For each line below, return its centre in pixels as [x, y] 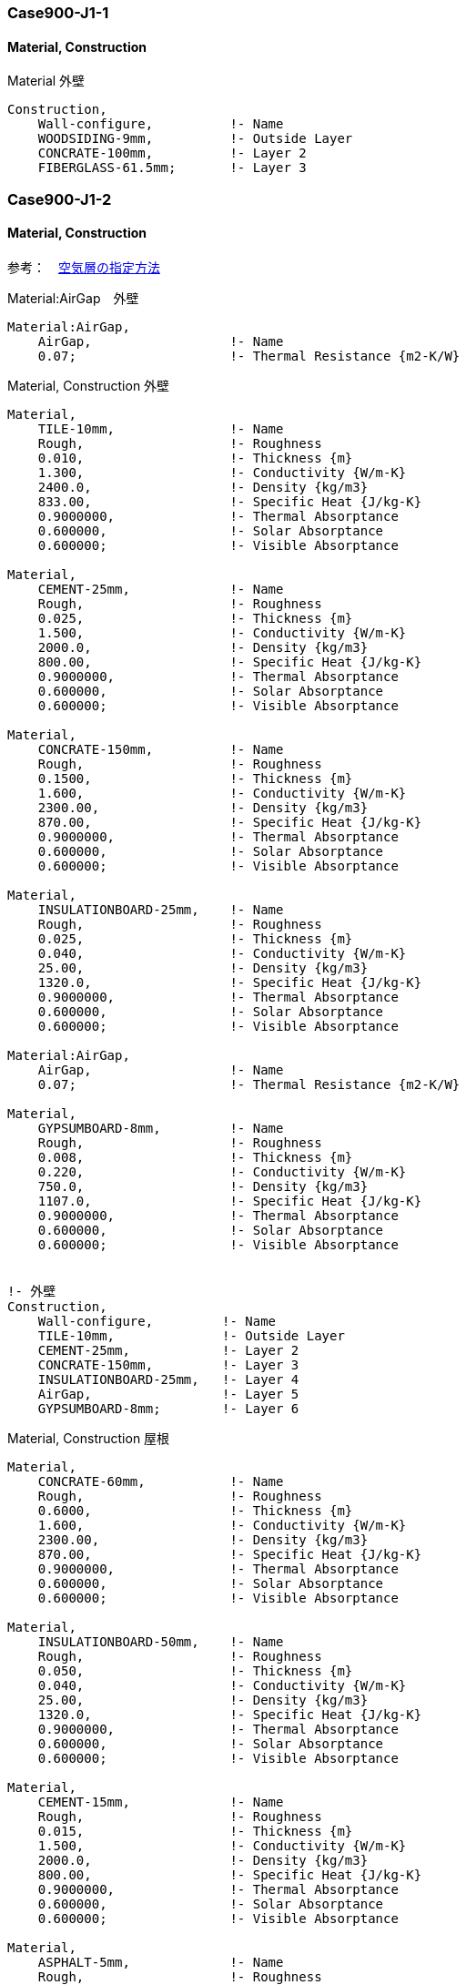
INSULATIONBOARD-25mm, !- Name [161, 909]
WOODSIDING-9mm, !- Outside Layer [195, 139]
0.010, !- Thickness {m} [195, 458]
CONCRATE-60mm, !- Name [161, 1481]
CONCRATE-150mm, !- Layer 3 [168, 1364]
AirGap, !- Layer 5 [168, 1394]
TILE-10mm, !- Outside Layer [191, 1335]
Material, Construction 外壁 [89, 385]
